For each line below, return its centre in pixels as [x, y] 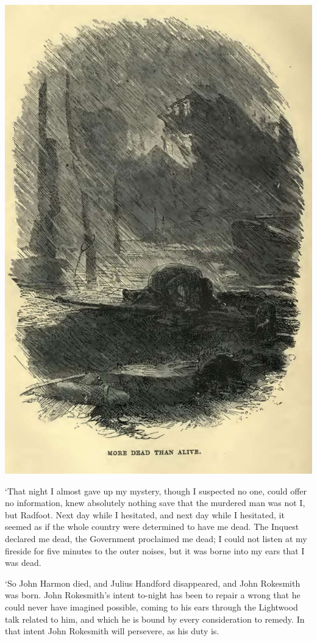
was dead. [23, 563]
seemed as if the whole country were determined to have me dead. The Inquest [152, 527]
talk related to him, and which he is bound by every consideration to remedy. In [155, 619]
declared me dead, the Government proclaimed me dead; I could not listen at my [156, 538]
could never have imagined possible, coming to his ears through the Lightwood [151, 607]
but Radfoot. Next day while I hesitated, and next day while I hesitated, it [145, 514]
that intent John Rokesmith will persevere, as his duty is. [112, 631]
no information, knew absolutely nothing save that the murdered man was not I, [155, 503]
